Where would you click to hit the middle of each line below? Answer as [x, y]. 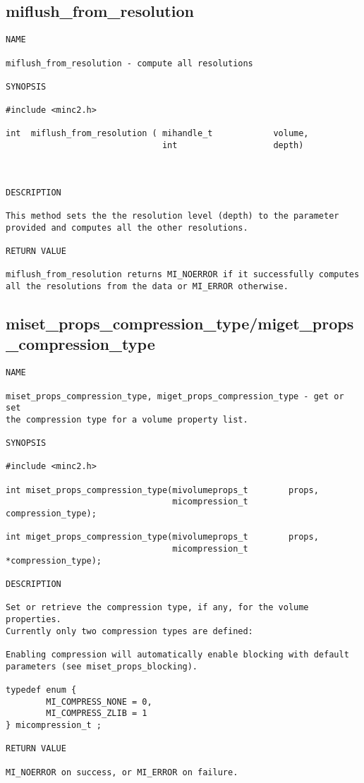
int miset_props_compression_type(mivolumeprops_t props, [162, 490]
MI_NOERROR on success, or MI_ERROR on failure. [122, 772]
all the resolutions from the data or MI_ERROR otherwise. [147, 286]
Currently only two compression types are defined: [129, 631]
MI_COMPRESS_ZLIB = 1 [97, 714]
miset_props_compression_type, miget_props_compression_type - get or [175, 396]
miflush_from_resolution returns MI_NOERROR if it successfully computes [183, 275]
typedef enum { [41, 690]
